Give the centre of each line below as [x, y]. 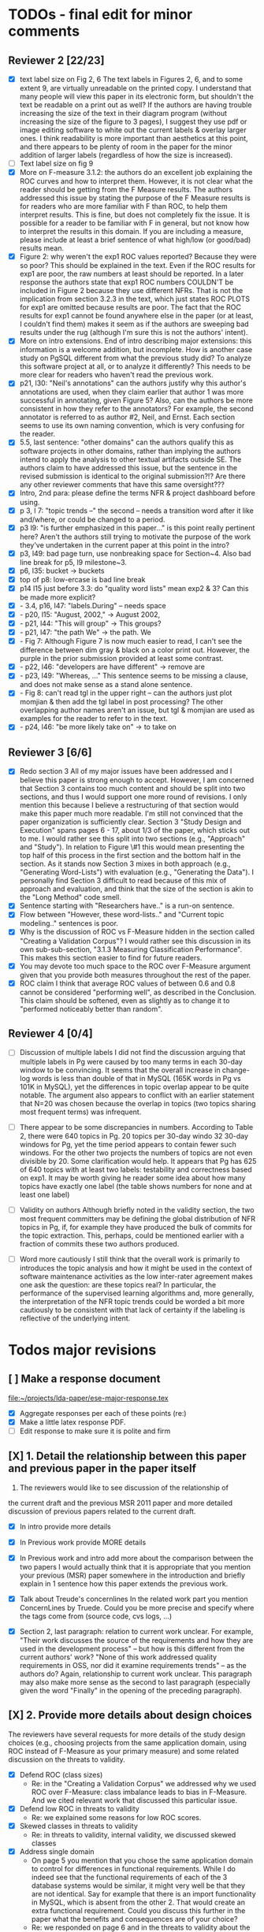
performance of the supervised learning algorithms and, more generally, [137, 1293]
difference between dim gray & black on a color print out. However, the [134, 650]
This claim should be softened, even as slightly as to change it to [125, 1000]
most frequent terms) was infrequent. [80, 1112]
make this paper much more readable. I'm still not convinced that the [131, 814]
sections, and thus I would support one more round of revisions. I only [133, 797]
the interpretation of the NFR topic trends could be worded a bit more [132, 1301]
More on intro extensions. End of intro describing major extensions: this [136, 341]
